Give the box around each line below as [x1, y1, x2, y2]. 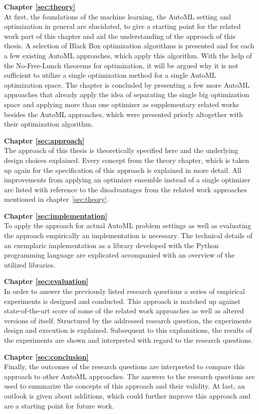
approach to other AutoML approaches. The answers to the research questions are [4, 371, 255, 381]
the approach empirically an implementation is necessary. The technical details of [4, 230, 253, 241]
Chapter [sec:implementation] [4, 210, 108, 221]
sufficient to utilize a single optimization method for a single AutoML [4, 70, 217, 80]
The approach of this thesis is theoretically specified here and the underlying [4, 145, 239, 155]
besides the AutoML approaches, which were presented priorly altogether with [4, 109, 243, 119]
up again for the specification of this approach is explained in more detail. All [4, 164, 242, 175]
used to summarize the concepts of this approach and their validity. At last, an [4, 381, 245, 391]
